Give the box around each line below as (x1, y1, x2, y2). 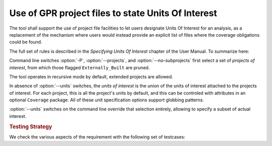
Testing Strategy (9, 123, 52, 130)
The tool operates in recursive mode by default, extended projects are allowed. (9, 73, 173, 80)
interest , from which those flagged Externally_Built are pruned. (9, 64, 150, 70)
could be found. (9, 39, 42, 45)
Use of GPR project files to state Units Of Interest (9, 8, 218, 19)
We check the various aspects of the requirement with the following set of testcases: (9, 133, 186, 140)
